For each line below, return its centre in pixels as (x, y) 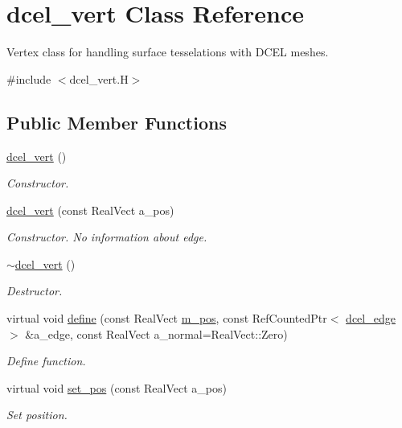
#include (29, 78)
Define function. (46, 361)
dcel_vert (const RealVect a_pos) (90, 210)
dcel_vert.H (99, 78)
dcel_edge (371, 318)
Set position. (37, 415)
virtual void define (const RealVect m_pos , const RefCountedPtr (167, 318)
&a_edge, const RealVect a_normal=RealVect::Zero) (156, 333)
